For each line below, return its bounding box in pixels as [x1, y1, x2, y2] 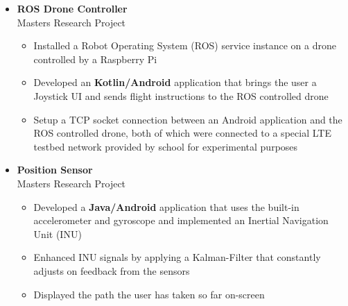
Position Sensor [17, 162, 93, 177]
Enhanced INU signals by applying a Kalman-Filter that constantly [33, 250, 321, 264]
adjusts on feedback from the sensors [33, 263, 190, 278]
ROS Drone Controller [17, 1, 128, 15]
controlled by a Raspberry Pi [33, 51, 157, 66]
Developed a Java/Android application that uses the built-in [33, 199, 299, 214]
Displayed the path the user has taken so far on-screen [33, 287, 265, 301]
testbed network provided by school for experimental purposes [33, 139, 298, 153]
